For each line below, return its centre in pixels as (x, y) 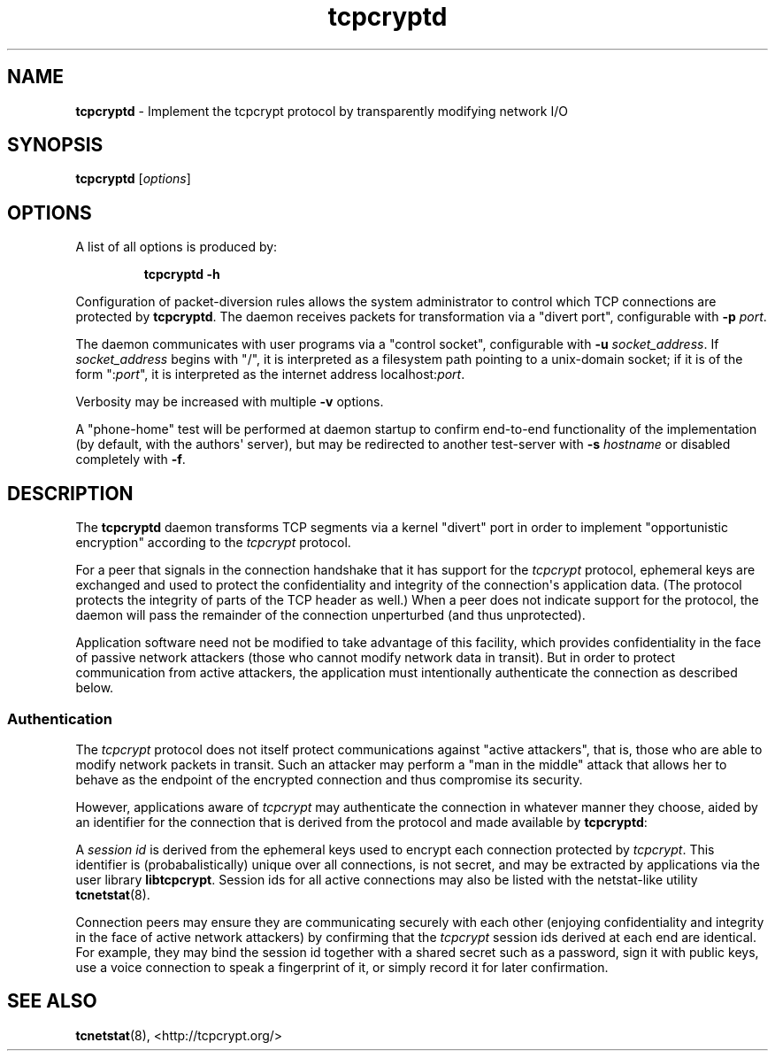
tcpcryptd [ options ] (133, 179)
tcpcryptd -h (182, 274)
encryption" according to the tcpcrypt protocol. (213, 543)
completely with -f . (130, 459)
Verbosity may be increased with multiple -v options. (230, 402)
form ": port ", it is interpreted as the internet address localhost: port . (270, 375)
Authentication (60, 718)
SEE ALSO (52, 1001)
